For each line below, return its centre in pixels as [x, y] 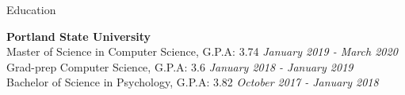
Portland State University [79, 36]
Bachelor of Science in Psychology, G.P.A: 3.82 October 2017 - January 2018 [193, 82]
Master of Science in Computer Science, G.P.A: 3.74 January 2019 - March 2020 [202, 51]
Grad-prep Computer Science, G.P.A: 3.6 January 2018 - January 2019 [180, 66]
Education [31, 9]
